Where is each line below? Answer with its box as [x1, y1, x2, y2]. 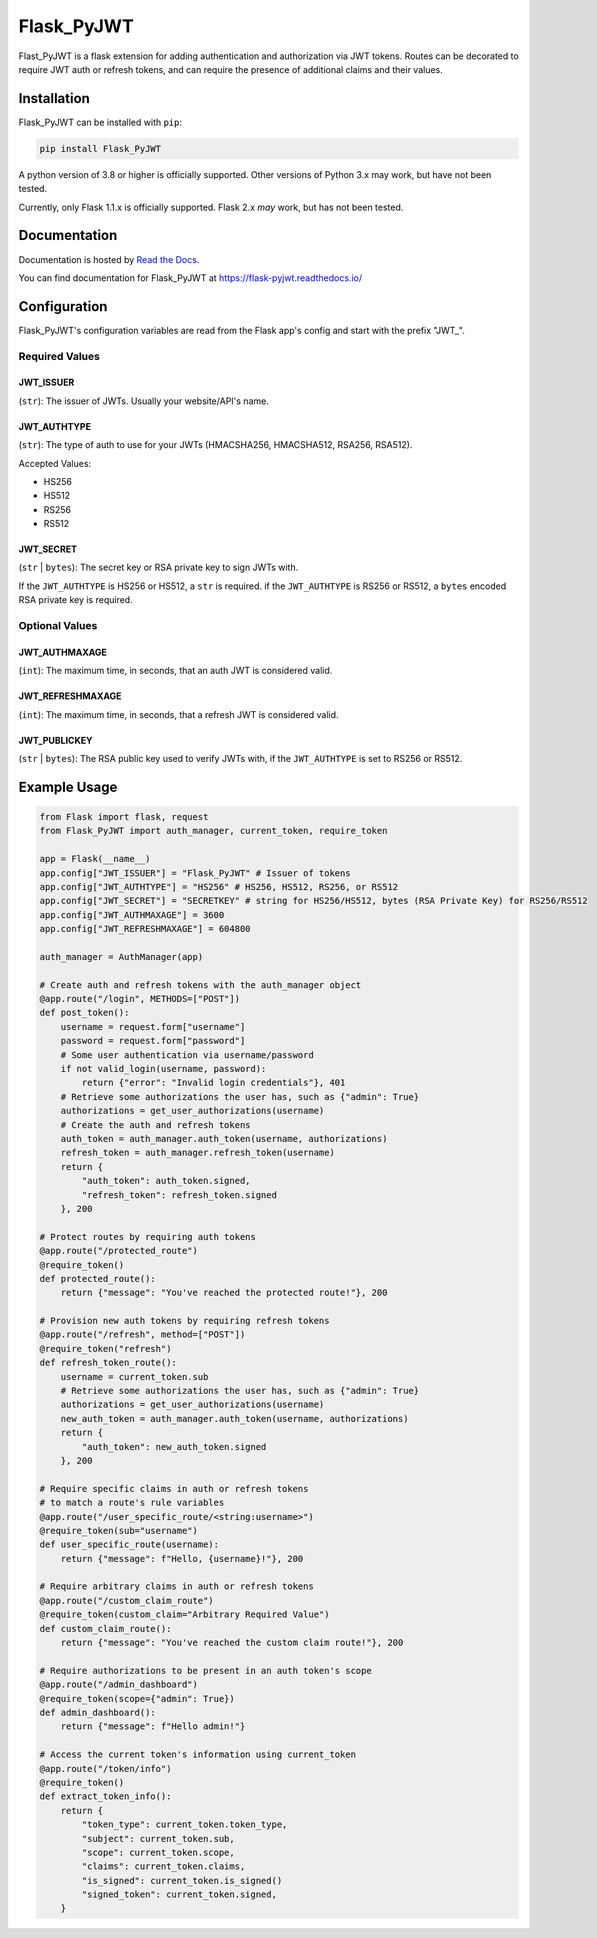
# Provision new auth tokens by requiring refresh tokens [39, 1315, 330, 1327]
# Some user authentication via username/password [60, 1049, 314, 1060]
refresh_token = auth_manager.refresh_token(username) [60, 1147, 335, 1159]
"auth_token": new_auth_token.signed [81, 1441, 267, 1452]
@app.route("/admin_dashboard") [39, 1679, 199, 1690]
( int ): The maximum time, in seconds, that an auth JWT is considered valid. [18, 665, 333, 677]
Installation [18, 90, 90, 107]
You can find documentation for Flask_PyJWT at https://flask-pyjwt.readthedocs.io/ [18, 271, 363, 284]
